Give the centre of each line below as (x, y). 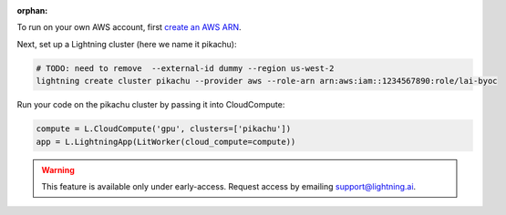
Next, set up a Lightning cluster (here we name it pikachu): (127, 44)
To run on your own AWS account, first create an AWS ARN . (129, 27)
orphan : (32, 10)
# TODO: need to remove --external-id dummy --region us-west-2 (185, 68)
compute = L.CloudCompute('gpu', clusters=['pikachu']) (164, 129)
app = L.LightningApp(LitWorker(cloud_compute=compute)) (166, 142)
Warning (58, 169)
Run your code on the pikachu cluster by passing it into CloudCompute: (151, 105)
